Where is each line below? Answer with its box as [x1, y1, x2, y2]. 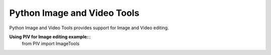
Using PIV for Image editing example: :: [9, 34, 91, 40]
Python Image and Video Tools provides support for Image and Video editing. [9, 25, 169, 31]
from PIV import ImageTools [22, 41, 80, 47]
